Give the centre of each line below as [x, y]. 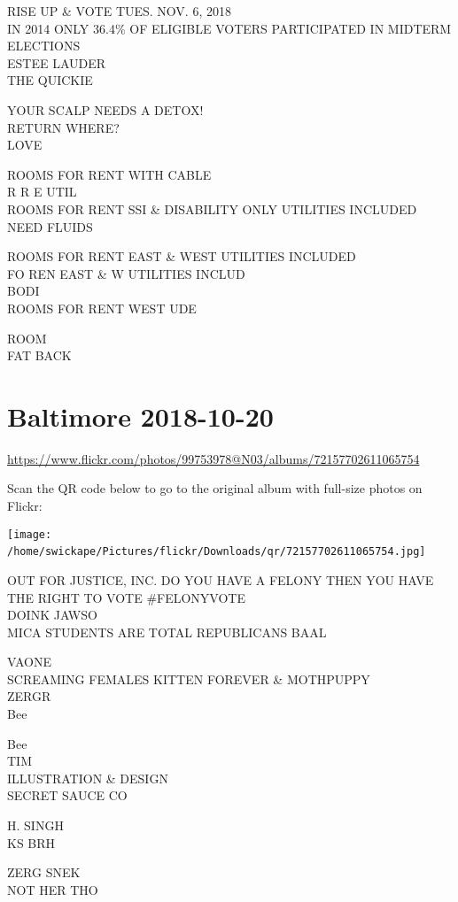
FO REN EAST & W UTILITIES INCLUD [126, 273]
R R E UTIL [42, 192]
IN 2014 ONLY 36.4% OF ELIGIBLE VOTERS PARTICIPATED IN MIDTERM [229, 28]
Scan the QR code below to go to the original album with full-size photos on [215, 488]
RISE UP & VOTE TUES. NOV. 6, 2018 [119, 11]
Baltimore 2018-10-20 [140, 416]
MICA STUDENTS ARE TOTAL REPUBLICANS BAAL [167, 632]
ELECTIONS [44, 46]
